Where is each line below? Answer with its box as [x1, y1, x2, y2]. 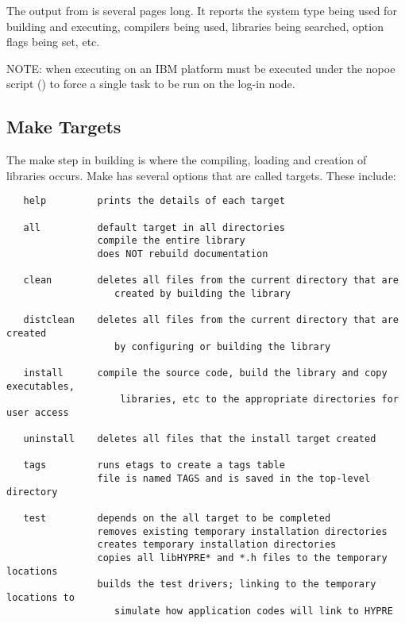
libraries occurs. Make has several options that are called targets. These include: [6, 167, 396, 183]
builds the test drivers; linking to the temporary [97, 579, 376, 590]
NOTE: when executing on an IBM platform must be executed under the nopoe [6, 60, 395, 76]
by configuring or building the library [114, 340, 331, 352]
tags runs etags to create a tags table [23, 460, 285, 471]
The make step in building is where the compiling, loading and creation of [6, 152, 367, 168]
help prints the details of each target [23, 195, 285, 207]
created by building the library [114, 287, 291, 299]
